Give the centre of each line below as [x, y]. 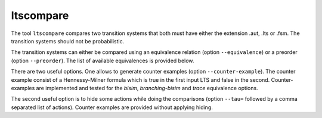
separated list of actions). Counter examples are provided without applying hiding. [112, 107]
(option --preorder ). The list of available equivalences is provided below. [103, 60]
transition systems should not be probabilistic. [68, 41]
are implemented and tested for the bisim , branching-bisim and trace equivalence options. [147, 88]
